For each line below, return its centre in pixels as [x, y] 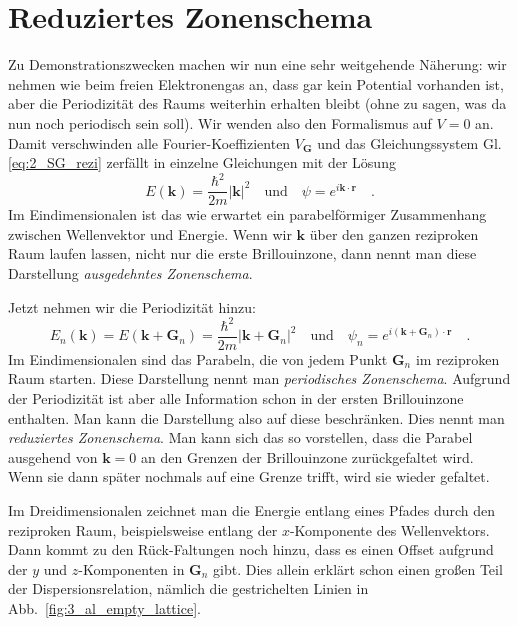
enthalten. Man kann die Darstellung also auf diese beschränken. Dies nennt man [256, 417]
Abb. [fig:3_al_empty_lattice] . [104, 607]
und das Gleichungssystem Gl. [409, 142]
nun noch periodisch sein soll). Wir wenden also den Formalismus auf [220, 122]
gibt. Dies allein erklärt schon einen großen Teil [358, 568]
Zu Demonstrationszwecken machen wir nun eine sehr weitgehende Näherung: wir [257, 64]
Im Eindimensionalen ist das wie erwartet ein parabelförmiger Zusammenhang [247, 214]
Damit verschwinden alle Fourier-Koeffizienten [149, 142]
